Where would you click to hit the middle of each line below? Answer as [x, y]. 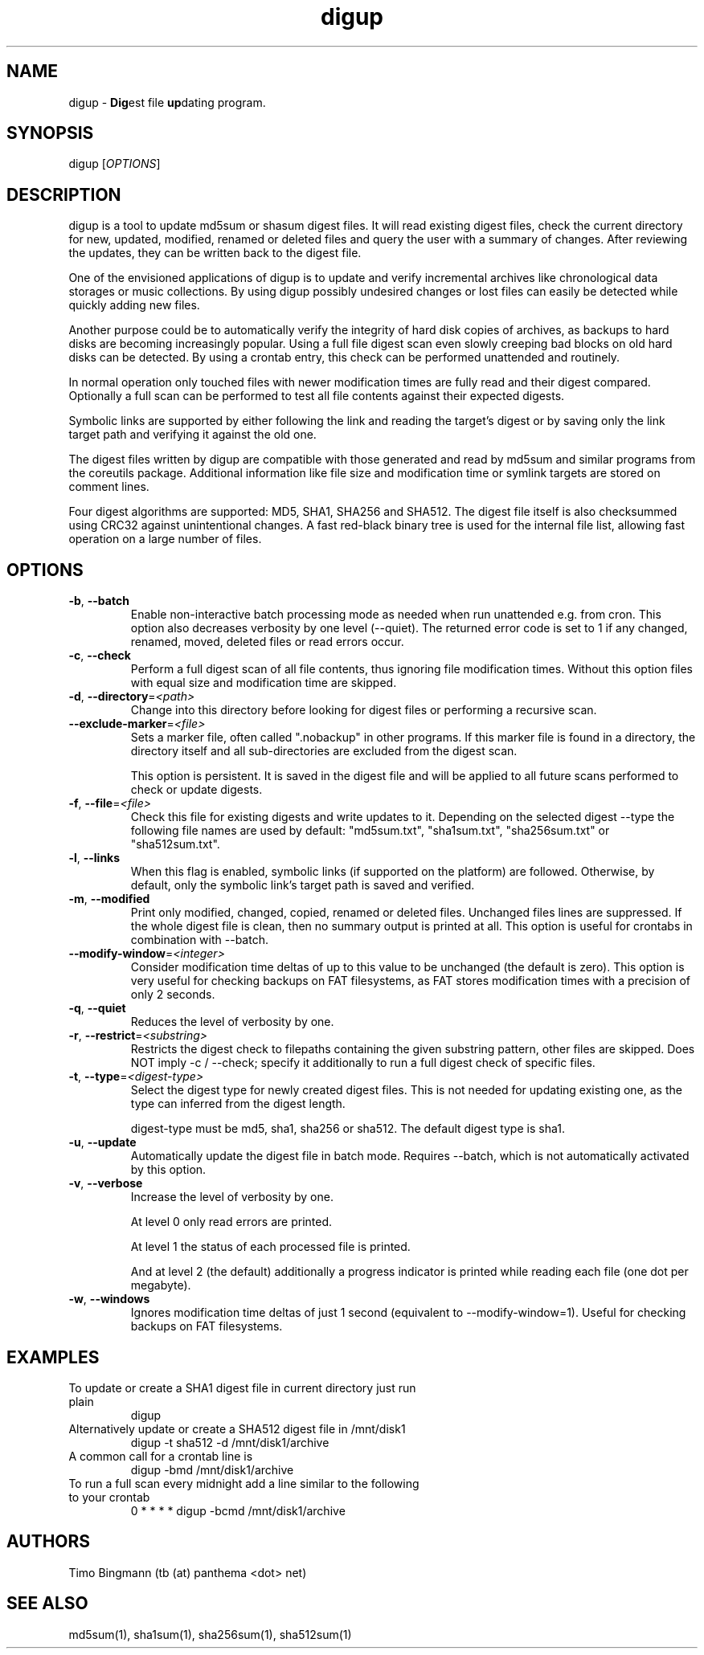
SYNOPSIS [50, 133]
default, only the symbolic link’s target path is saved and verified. [303, 885]
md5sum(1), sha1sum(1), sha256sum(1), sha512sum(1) [210, 1634]
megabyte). [161, 1285]
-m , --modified [109, 899]
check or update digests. [196, 790]
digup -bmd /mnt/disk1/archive [212, 1469]
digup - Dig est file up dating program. [167, 102]
